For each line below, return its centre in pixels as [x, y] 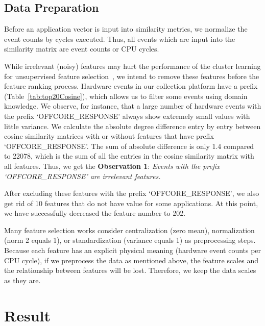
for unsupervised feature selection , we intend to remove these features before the [132, 76]
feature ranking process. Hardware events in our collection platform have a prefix [131, 86]
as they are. [22, 280]
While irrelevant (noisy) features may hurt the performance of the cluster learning [132, 66]
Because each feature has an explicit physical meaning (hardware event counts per [133, 250]
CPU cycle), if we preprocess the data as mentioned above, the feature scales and [131, 260]
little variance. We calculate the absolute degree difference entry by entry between [132, 126]
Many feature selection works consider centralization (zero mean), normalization [129, 230]
